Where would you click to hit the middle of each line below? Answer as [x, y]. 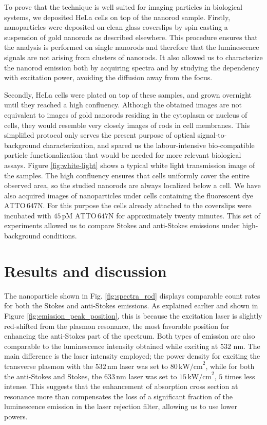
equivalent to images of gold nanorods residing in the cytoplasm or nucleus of [126, 114]
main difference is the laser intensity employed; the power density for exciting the [132, 356]
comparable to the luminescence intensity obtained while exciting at [111, 346]
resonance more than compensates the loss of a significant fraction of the [119, 396]
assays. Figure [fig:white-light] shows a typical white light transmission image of [130, 165]
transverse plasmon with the [49, 366]
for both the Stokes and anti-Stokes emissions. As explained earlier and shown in [131, 306]
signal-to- [212, 135]
